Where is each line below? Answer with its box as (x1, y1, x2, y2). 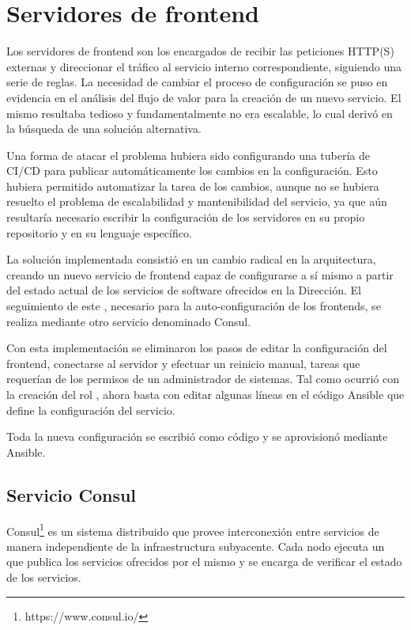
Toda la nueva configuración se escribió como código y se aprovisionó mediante (6, 428, 388, 445)
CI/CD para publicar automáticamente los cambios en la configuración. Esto (6, 162, 378, 179)
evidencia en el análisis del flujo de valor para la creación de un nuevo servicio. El (6, 89, 402, 105)
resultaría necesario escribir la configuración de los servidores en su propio (6, 209, 365, 226)
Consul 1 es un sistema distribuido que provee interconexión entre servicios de (6, 520, 379, 539)
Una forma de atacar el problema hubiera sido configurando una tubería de (6, 146, 371, 163)
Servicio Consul (6, 482, 137, 507)
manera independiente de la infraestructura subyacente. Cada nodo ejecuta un (6, 537, 385, 554)
